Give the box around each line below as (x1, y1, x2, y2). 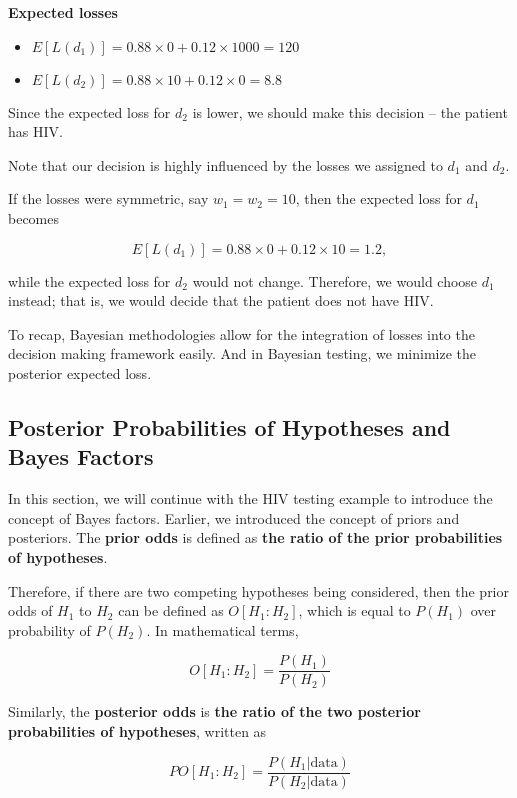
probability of (8, 619, 91, 640)
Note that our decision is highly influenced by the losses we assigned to (8, 154, 443, 175)
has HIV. (8, 121, 63, 142)
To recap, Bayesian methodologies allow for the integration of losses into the (8, 323, 475, 344)
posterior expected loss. (8, 362, 152, 383)
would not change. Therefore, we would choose (192, 270, 478, 291)
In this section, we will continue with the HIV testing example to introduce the (8, 488, 493, 509)
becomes (8, 207, 60, 228)
